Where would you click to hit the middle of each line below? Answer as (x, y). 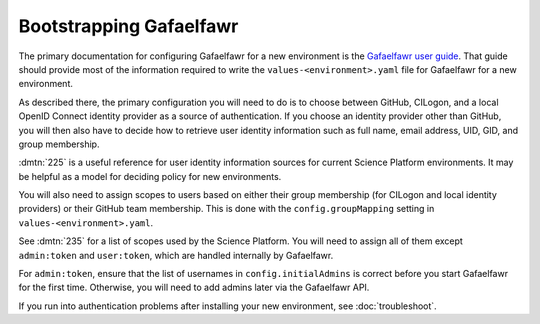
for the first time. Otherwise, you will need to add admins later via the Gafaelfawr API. (194, 287)
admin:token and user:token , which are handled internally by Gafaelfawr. (176, 255)
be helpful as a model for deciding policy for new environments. (150, 176)
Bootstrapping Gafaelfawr (128, 26)
